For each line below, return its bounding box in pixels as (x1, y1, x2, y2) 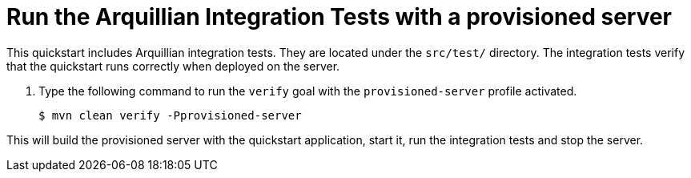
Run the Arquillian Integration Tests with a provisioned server (6, 3, 673, 30)
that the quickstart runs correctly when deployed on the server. (6, 59, 340, 73)
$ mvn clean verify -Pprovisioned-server (38, 108, 302, 122)
